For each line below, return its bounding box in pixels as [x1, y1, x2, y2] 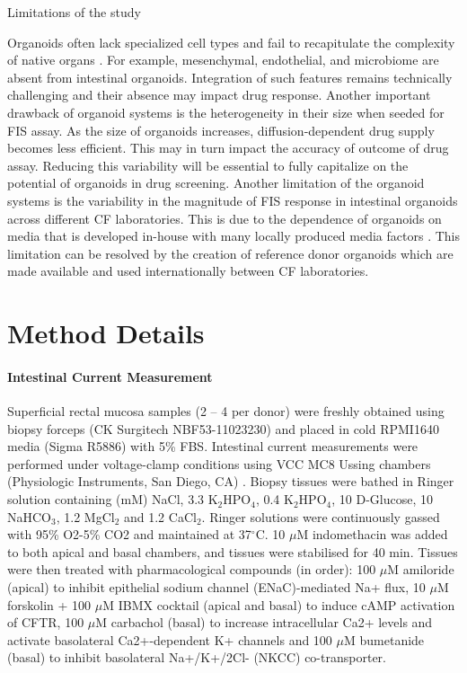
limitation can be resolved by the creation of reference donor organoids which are [7, 244, 454, 262]
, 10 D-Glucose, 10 [331, 490, 433, 509]
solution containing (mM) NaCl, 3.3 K [7, 490, 218, 509]
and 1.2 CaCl [123, 507, 197, 526]
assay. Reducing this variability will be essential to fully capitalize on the [7, 155, 409, 174]
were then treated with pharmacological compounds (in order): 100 [7, 560, 376, 579]
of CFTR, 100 [7, 613, 84, 632]
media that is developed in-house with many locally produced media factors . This [7, 226, 461, 245]
